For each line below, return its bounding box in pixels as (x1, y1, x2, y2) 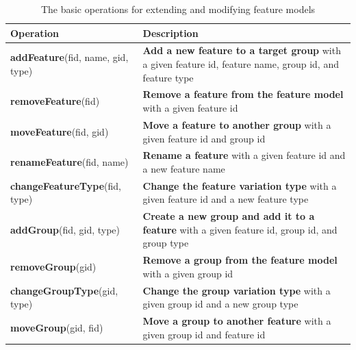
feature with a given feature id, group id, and (142, 222, 338, 236)
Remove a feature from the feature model (142, 87, 344, 101)
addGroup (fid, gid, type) (10, 222, 120, 236)
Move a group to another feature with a (142, 314, 331, 328)
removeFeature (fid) (10, 94, 100, 108)
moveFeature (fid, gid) (10, 124, 109, 138)
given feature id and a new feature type (142, 192, 309, 206)
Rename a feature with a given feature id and (142, 148, 346, 162)
